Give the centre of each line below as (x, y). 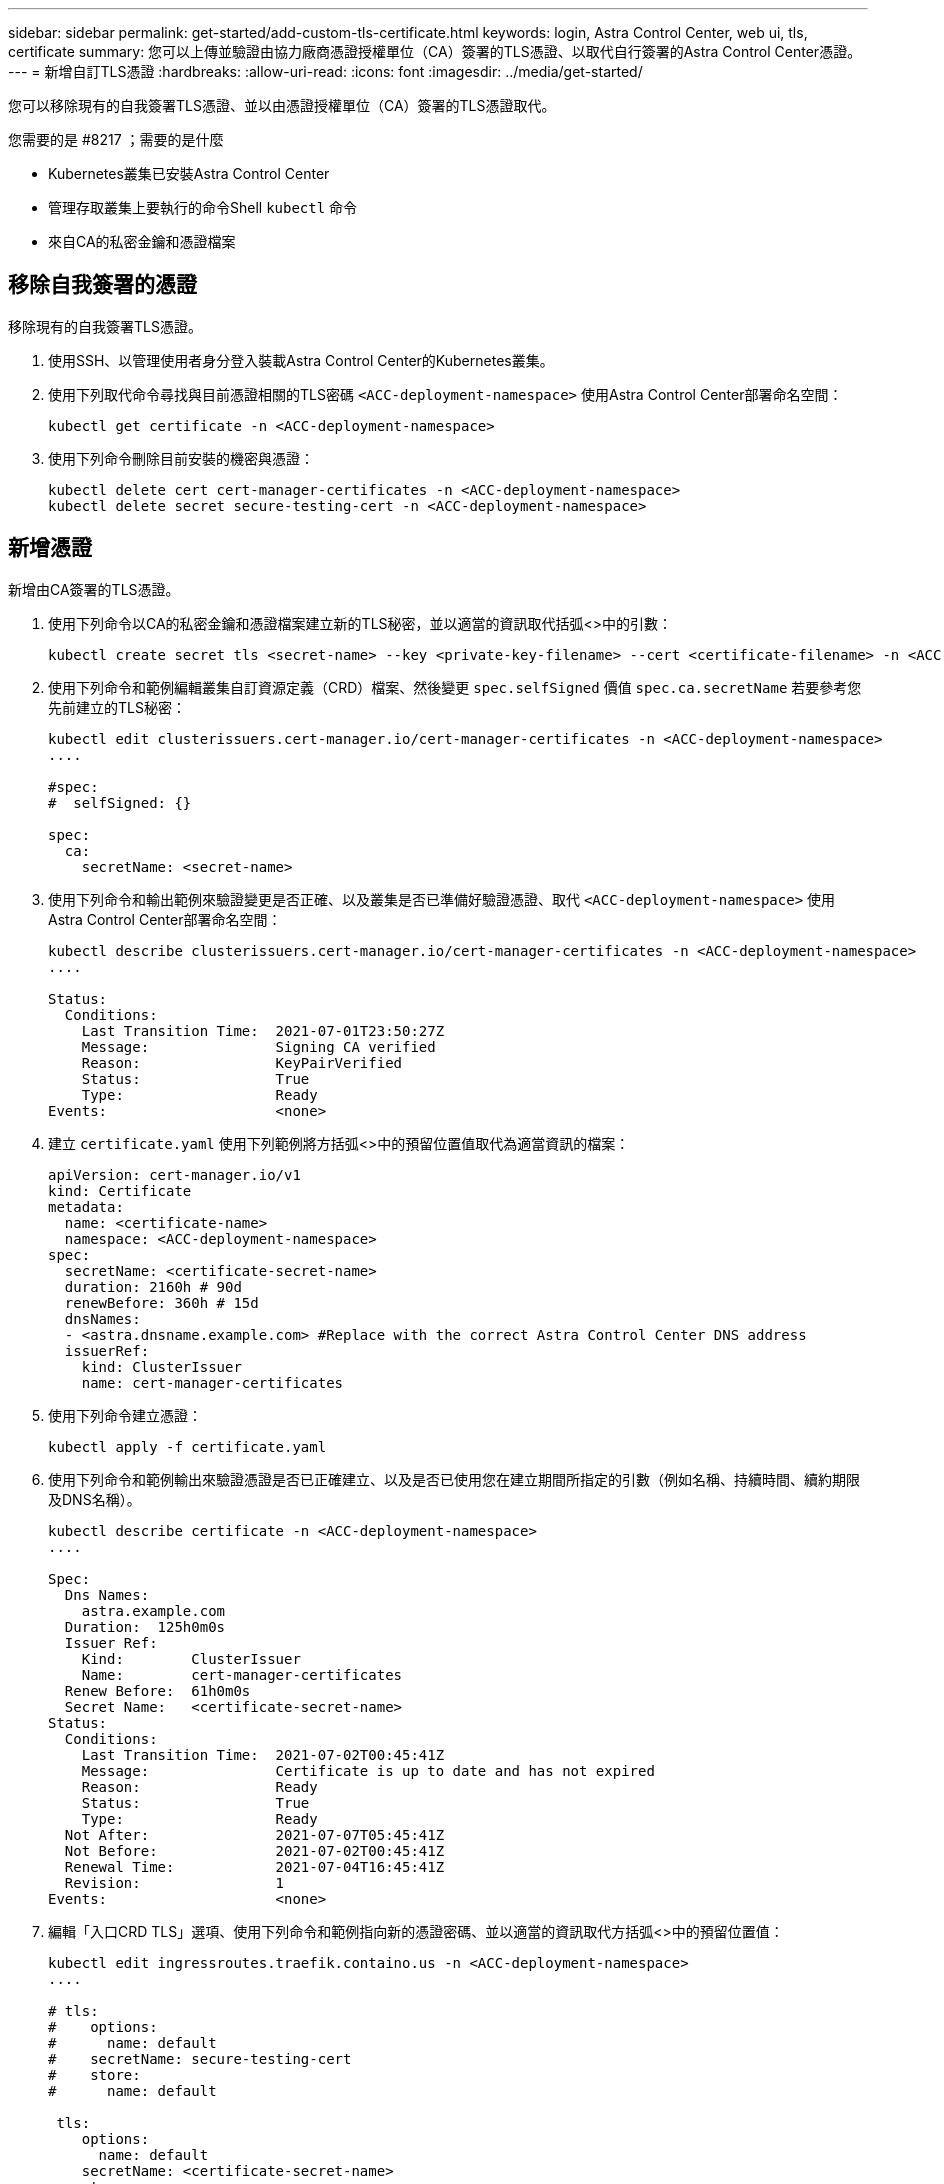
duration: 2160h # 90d (153, 1286)
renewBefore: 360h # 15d (161, 1302)
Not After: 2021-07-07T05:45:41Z (254, 1834)
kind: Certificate (120, 1190)
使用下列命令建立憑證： (125, 1415)
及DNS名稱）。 (94, 1499)
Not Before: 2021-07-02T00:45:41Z (254, 1850)
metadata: (86, 1206)
